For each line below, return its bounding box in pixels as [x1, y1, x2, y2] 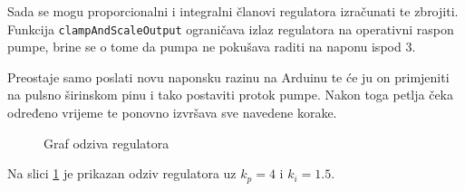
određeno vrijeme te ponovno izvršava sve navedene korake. [7, 103, 337, 122]
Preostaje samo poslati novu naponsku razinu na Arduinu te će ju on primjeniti [7, 67, 450, 86]
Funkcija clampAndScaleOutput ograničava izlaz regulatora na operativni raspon [7, 19, 454, 38]
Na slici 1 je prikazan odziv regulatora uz [7, 164, 237, 183]
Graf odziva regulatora [44, 133, 170, 152]
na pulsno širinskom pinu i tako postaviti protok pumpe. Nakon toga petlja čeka [7, 85, 453, 104]
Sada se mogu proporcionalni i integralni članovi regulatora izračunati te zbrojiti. [7, 2, 459, 20]
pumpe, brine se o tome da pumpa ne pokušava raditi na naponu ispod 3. [7, 37, 416, 56]
